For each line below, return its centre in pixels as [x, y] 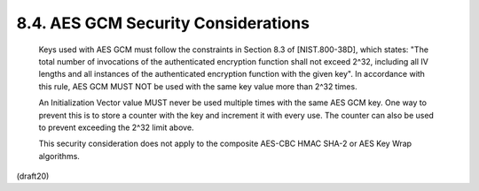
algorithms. [59, 156]
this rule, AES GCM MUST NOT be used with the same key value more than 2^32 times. [198, 86]
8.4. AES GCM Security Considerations [163, 23]
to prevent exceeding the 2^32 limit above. [116, 127]
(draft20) [33, 176]
